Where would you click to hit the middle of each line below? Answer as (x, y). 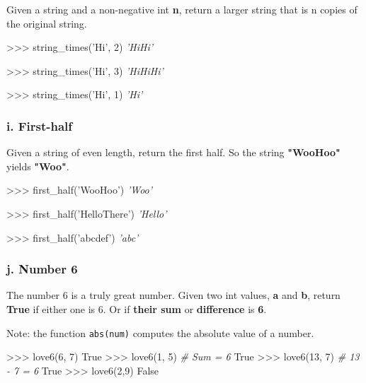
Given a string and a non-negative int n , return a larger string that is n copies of (182, 9)
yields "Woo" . (38, 166)
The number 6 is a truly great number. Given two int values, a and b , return (173, 295)
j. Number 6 (42, 269)
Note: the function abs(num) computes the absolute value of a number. (160, 332)
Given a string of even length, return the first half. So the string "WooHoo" (173, 152)
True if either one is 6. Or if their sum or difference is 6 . (137, 308)
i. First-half (40, 125)
